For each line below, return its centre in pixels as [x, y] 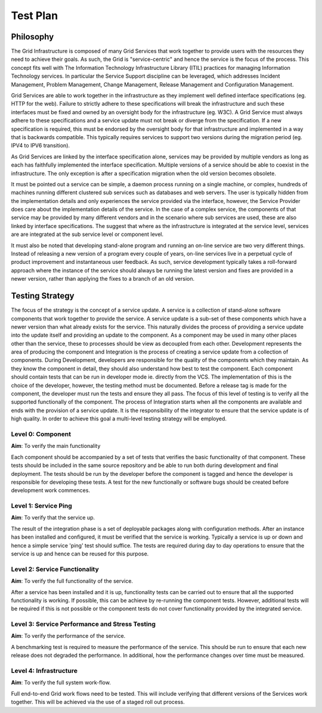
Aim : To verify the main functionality [56, 446]
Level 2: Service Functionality [55, 569]
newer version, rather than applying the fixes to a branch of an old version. [103, 279]
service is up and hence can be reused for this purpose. [80, 554]
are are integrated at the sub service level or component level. [87, 234]
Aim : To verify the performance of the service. [68, 636]
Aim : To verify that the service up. [53, 518]
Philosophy [32, 37]
